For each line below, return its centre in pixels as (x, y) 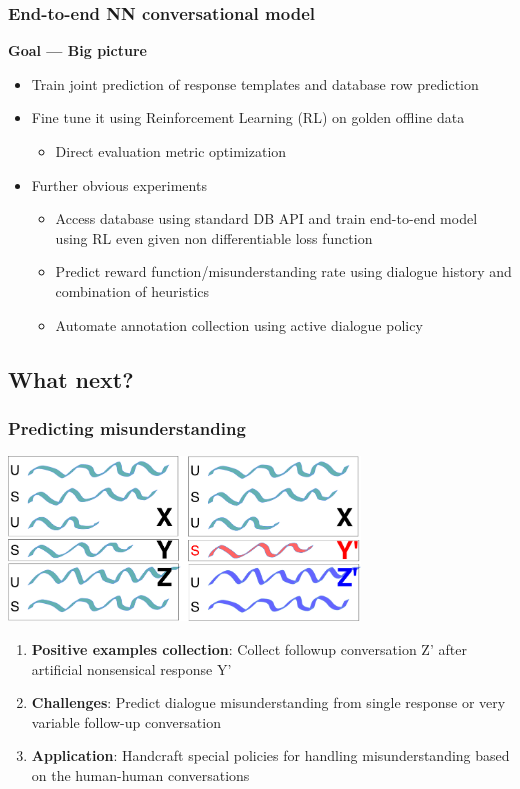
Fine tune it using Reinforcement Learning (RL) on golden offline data (248, 117)
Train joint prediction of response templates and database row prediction (255, 83)
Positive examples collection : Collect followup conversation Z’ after (249, 648)
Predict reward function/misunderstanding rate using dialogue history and (283, 271)
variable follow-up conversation (126, 721)
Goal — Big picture (77, 50)
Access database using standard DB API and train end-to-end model (266, 218)
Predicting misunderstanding (127, 427)
